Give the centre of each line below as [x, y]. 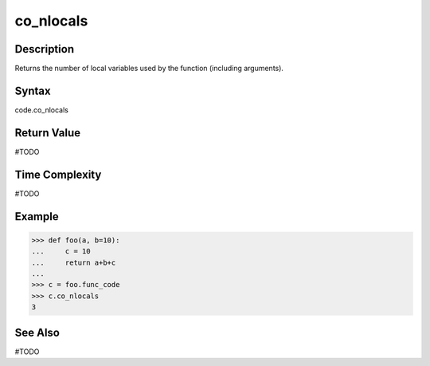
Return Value [48, 133]
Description [45, 49]
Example [37, 216]
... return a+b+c [74, 262]
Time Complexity [58, 174]
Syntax [33, 91]
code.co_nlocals [42, 110]
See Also [37, 332]
